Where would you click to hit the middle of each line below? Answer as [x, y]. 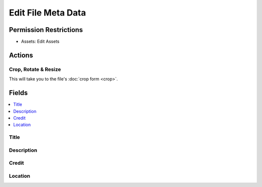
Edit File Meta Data [48, 13]
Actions [21, 55]
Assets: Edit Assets [40, 42]
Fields [18, 93]
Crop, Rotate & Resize [35, 69]
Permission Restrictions [46, 30]
